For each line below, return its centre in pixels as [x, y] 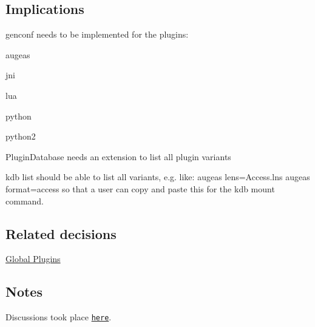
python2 [21, 136]
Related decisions [61, 233]
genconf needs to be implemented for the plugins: [97, 34]
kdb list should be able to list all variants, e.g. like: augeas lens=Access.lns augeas [158, 177]
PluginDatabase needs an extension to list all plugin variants [118, 156]
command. [25, 201]
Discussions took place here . [59, 317]
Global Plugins [33, 259]
